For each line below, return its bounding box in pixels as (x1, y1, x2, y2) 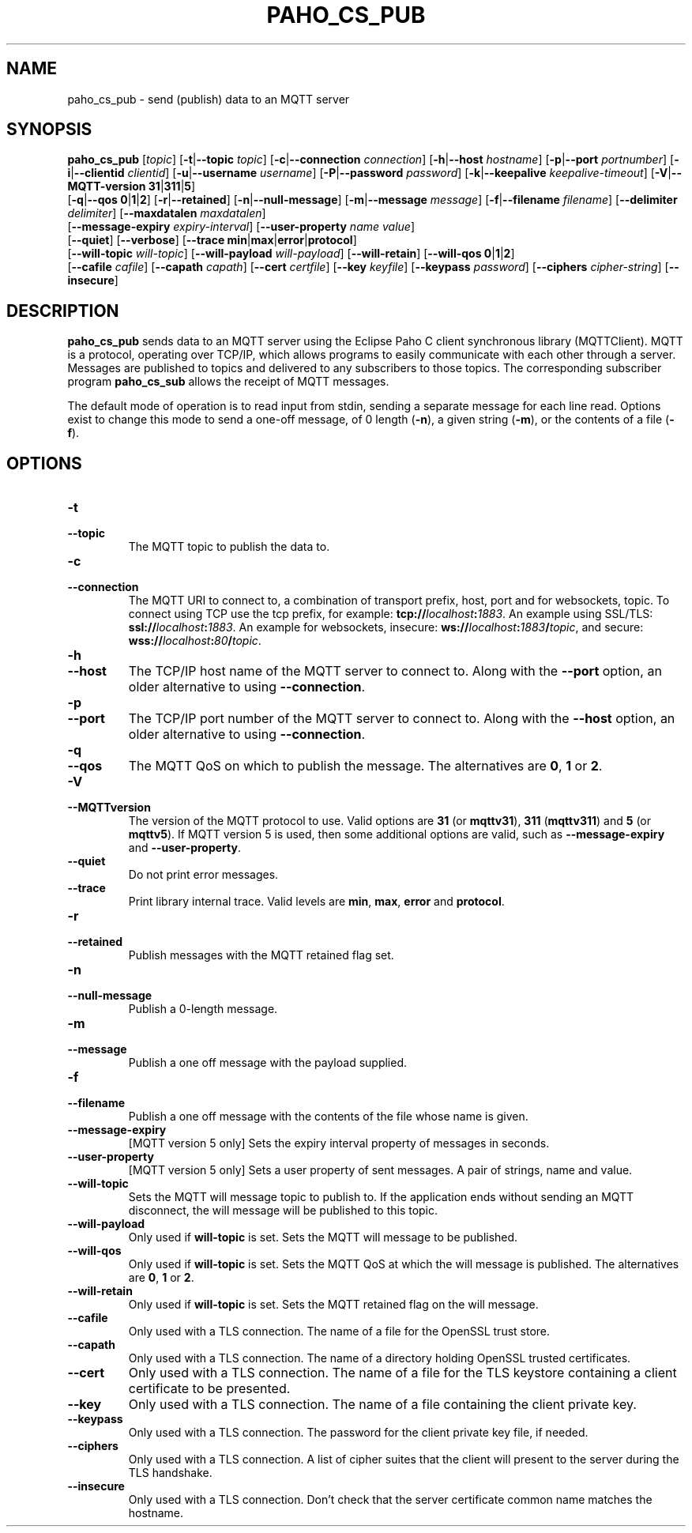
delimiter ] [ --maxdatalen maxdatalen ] (67, 206, 266, 220)
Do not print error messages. (128, 868, 279, 882)
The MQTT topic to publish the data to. (128, 540, 330, 554)
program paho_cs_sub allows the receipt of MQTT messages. (67, 375, 389, 389)
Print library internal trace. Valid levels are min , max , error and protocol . (128, 895, 505, 909)
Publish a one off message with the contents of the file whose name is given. (128, 1109, 528, 1124)
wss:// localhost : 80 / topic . (128, 634, 261, 648)
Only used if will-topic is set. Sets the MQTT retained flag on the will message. (128, 1298, 539, 1312)
